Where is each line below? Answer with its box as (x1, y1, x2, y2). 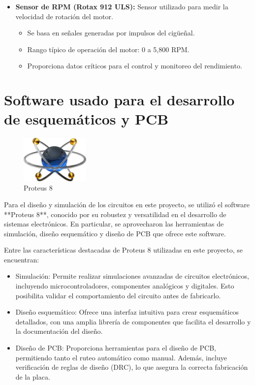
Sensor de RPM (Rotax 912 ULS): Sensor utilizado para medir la (15, 1, 228, 11)
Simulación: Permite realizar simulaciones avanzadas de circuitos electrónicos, (15, 271, 249, 281)
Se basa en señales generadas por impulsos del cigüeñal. (27, 28, 195, 38)
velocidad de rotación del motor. (15, 11, 113, 21)
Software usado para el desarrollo (4, 90, 235, 110)
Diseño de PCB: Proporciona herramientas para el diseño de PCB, (15, 343, 216, 353)
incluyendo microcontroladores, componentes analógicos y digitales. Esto (15, 281, 234, 291)
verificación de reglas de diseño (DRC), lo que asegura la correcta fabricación (15, 362, 248, 372)
